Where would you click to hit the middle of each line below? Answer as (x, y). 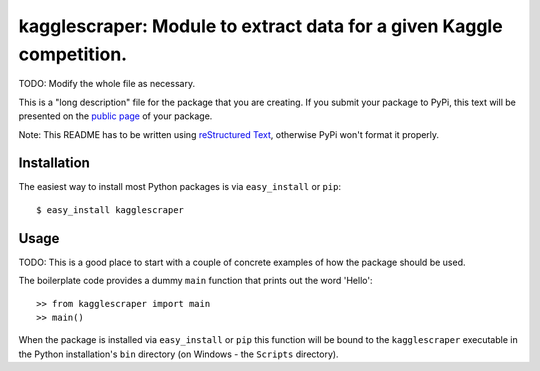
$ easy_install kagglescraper (110, 209)
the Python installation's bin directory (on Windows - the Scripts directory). (178, 354)
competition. (73, 54)
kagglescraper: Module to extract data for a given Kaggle (261, 26)
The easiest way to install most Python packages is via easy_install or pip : (180, 187)
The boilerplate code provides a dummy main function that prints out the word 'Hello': (195, 281)
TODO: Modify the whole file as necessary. (106, 84)
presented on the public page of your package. (115, 116)
